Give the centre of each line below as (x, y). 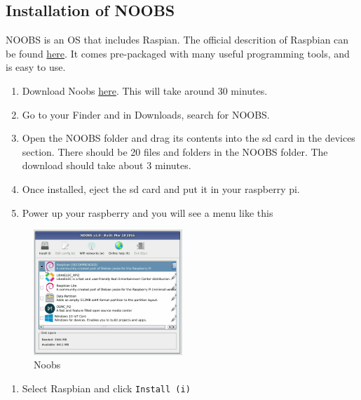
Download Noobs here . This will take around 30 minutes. (145, 90)
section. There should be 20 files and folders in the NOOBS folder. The (175, 151)
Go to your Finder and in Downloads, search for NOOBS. (146, 114)
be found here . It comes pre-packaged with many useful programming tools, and (178, 53)
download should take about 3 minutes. (107, 165)
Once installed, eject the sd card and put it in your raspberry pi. (161, 188)
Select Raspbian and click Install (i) (106, 388)
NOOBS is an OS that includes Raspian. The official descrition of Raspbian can (177, 40)
